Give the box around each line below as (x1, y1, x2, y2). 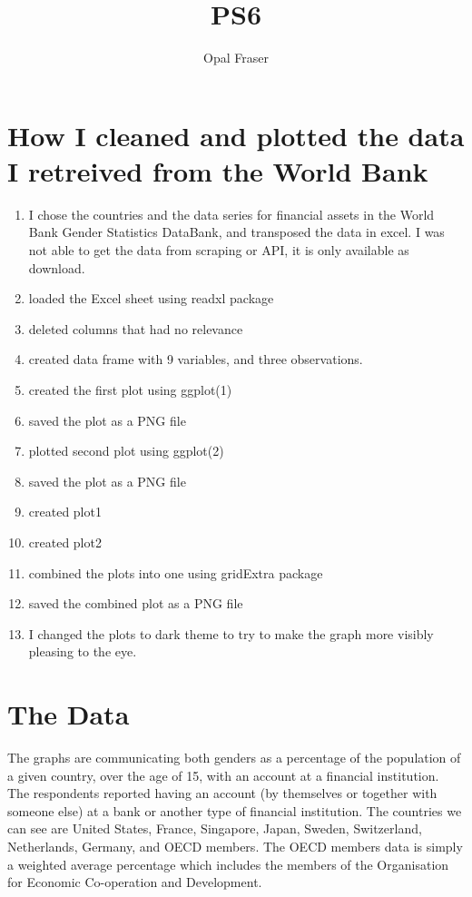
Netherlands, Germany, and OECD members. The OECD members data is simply (7, 837, 463, 856)
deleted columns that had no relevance (28, 319, 243, 338)
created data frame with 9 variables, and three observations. (28, 350, 363, 369)
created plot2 (28, 532, 102, 551)
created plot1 (28, 502, 102, 521)
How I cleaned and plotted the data (7, 116, 465, 153)
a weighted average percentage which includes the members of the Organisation (7, 854, 449, 873)
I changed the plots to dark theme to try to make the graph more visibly (28, 624, 434, 643)
